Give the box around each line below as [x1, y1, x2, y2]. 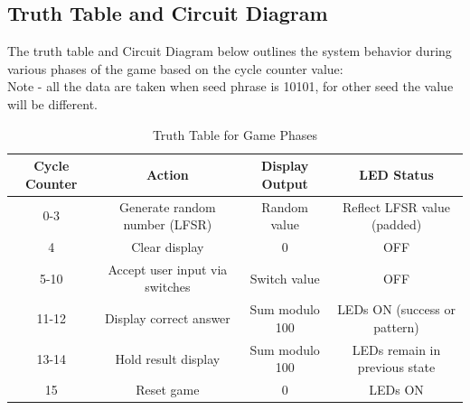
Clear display [131, 238, 204, 256]
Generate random [119, 197, 216, 216]
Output [261, 173, 308, 192]
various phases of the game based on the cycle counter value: [7, 59, 343, 78]
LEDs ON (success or [337, 300, 456, 319]
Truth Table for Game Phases [152, 125, 318, 144]
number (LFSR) [123, 215, 212, 234]
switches [145, 277, 191, 296]
